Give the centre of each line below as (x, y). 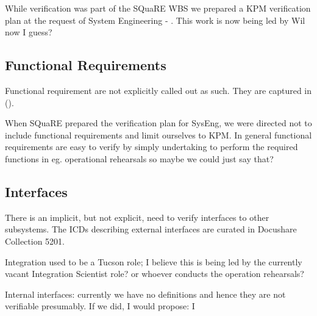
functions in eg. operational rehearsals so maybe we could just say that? (139, 158)
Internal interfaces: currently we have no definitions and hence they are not (145, 294)
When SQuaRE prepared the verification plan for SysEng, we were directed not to (158, 123)
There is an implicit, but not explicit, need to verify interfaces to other (137, 217)
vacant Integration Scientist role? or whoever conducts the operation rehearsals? (155, 274)
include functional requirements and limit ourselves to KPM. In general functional (158, 135)
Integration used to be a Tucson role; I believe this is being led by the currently (154, 261)
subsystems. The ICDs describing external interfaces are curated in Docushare (151, 229)
